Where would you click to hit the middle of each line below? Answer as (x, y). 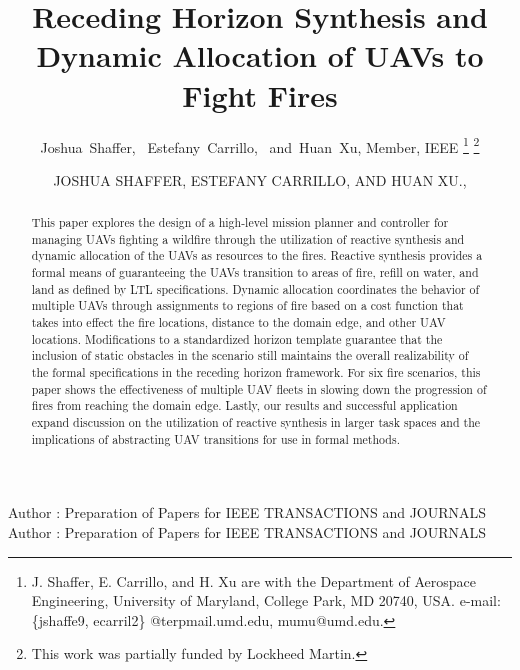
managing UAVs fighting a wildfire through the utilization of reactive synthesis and (248, 238)
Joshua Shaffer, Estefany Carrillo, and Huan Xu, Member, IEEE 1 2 (260, 145)
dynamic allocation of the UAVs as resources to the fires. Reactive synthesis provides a (257, 255)
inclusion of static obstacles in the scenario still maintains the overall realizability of (250, 355)
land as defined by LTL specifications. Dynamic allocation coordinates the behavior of (255, 288)
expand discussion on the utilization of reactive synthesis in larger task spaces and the (256, 422)
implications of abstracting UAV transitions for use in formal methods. (215, 438)
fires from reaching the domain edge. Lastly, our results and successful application (244, 405)
